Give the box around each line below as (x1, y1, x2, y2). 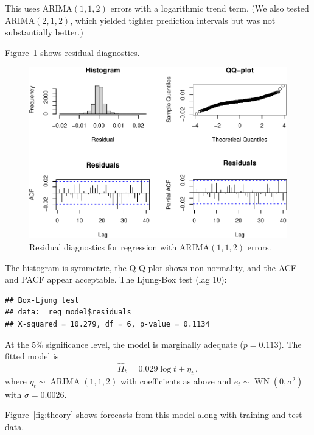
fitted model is (5, 350, 59, 362)
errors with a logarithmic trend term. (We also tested (110, 2, 309, 14)
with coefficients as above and (120, 374, 232, 387)
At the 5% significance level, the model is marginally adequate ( (5, 338, 243, 350)
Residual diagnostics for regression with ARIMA (29, 240, 210, 253)
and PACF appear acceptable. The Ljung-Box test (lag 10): (5, 273, 227, 286)
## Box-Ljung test (5, 295, 79, 305)
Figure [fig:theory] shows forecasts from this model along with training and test (5, 408, 302, 421)
